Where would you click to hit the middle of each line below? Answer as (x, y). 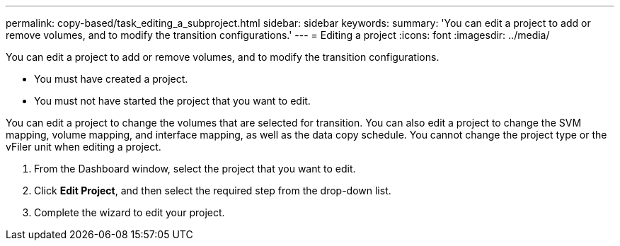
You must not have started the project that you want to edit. (172, 101)
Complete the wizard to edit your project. (130, 212)
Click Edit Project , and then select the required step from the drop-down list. (213, 191)
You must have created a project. (111, 79)
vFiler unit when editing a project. (84, 147)
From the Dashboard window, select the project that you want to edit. (195, 169)
